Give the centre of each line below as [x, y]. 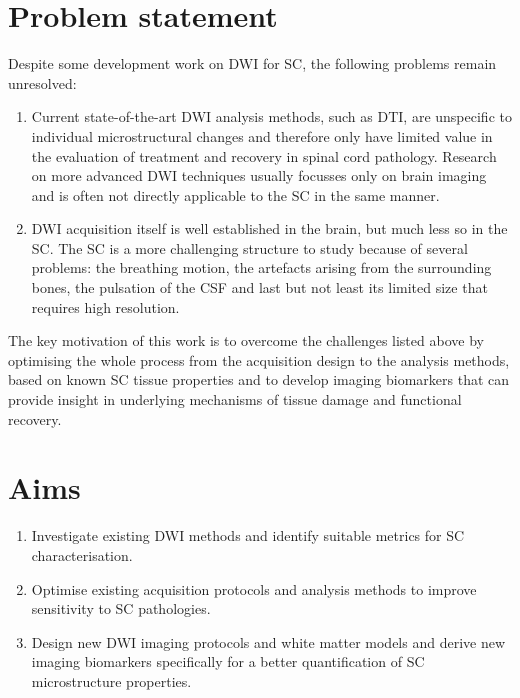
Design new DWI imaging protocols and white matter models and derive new [268, 641]
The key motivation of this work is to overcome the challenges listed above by [246, 340]
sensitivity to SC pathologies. [121, 608]
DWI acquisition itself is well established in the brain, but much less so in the [269, 228]
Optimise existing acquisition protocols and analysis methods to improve [254, 588]
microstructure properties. [111, 680]
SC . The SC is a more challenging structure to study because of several [249, 247]
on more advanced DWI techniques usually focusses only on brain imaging [259, 175]
